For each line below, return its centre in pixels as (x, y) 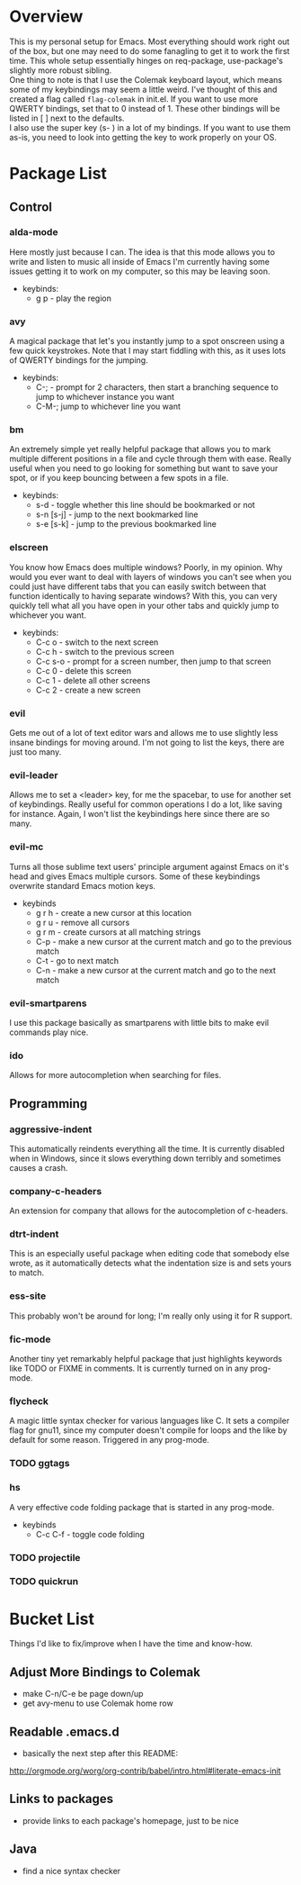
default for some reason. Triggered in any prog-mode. (109, 1440)
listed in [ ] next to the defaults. (67, 118)
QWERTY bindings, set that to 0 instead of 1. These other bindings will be (145, 108)
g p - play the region (74, 298)
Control (31, 207)
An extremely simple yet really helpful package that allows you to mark (140, 449)
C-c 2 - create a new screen (88, 690)
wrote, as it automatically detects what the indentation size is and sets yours (150, 1264)
